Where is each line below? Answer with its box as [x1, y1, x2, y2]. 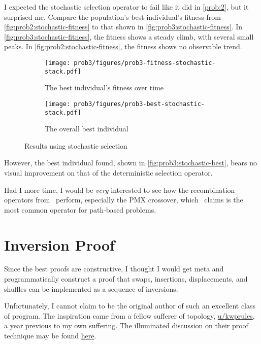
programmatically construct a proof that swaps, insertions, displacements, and [4, 273, 248, 284]
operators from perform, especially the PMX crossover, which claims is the [4, 194, 243, 205]
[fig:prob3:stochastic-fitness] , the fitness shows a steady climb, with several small [4, 31, 254, 42]
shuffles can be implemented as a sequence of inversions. [4, 283, 178, 294]
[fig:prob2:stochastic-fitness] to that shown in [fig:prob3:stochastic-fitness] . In [4, 21, 243, 32]
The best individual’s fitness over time [45, 82, 164, 93]
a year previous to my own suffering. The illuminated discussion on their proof [4, 320, 248, 331]
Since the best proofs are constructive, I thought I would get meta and [4, 263, 224, 274]
